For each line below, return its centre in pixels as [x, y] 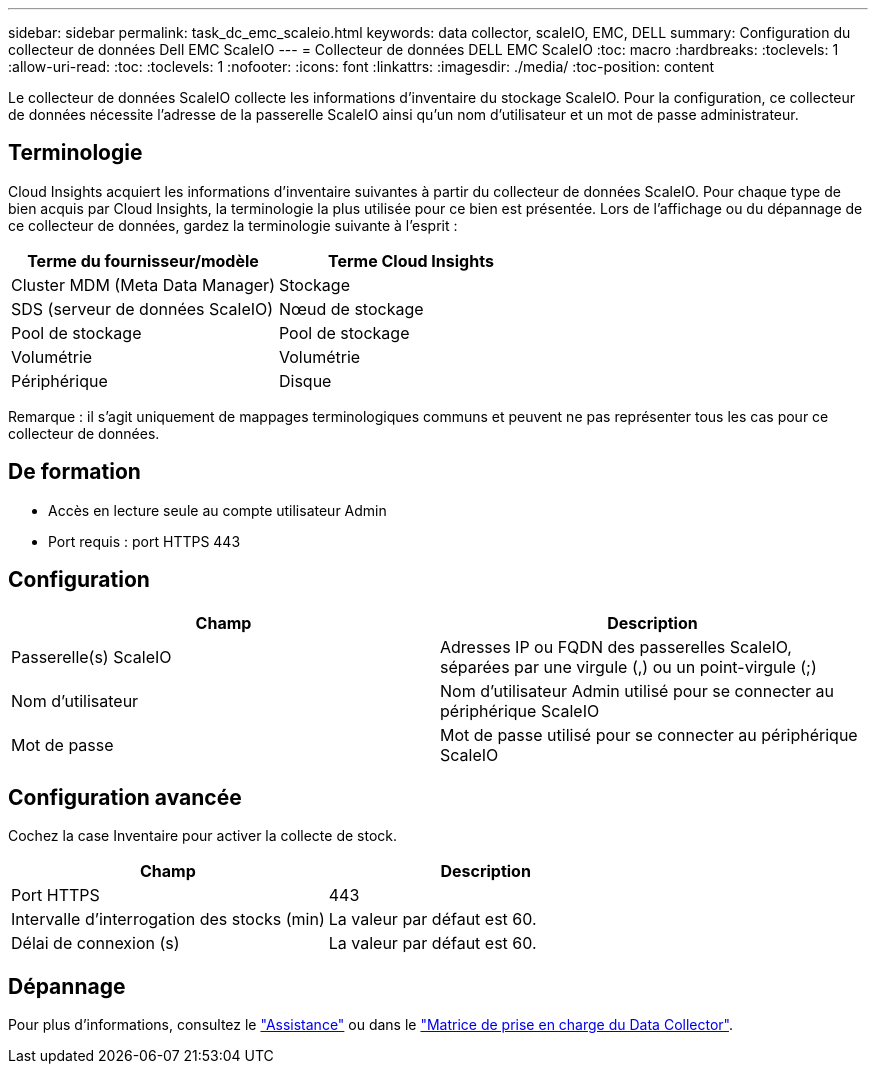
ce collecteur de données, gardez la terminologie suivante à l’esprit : [233, 225]
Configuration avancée [125, 797]
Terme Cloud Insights [411, 260]
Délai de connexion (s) [95, 943]
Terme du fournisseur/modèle [143, 260]
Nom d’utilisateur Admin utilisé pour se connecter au [637, 690]
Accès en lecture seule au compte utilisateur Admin [217, 510]
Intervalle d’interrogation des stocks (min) [168, 919]
